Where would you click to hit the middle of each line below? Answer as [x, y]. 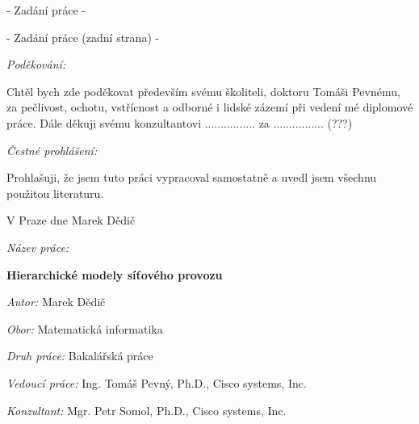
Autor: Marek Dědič [56, 302]
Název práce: [38, 247]
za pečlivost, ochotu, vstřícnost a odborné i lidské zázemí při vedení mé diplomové [210, 107]
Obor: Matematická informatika [85, 328]
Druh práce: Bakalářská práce [80, 356]
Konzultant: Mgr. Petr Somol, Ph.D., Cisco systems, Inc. [147, 410]
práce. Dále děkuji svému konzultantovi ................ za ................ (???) [180, 122]
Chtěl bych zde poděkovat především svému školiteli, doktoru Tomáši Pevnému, [203, 91]
